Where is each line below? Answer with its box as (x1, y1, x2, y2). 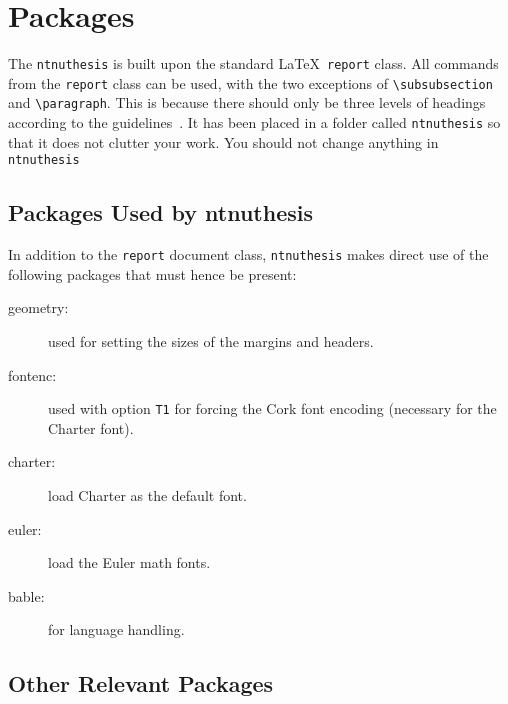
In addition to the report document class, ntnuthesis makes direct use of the (8, 244, 489, 265)
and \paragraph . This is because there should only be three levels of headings (8, 92, 486, 113)
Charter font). (48, 417, 134, 438)
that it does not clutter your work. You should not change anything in (8, 131, 439, 152)
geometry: (8, 297, 69, 318)
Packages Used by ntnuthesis (8, 197, 313, 228)
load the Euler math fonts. (48, 552, 211, 573)
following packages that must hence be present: (8, 263, 297, 284)
